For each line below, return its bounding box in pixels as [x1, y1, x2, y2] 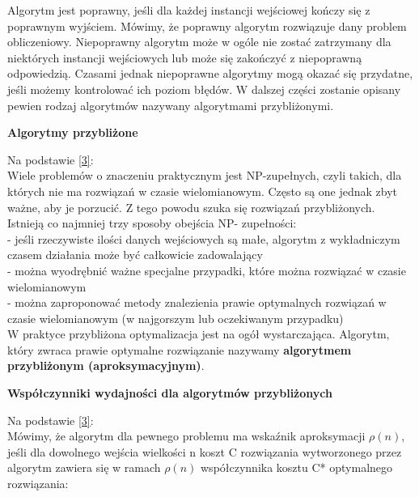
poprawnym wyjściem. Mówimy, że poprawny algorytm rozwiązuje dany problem [7, 17, 407, 34]
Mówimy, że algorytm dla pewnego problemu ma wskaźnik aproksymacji [7, 427, 366, 444]
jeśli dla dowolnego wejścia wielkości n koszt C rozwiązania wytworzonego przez [7, 443, 402, 460]
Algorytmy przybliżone [7, 124, 138, 141]
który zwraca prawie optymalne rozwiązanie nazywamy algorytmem [7, 341, 352, 358]
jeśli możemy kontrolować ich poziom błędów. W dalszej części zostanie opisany [7, 80, 401, 97]
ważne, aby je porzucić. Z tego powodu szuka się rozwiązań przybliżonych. [7, 198, 375, 215]
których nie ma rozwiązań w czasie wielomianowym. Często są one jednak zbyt [7, 182, 398, 199]
